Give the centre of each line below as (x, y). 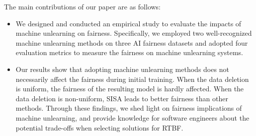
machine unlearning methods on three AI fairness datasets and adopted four (132, 42)
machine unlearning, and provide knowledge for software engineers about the (132, 117)
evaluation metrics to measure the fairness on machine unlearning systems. (129, 52)
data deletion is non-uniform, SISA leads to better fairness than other (122, 98)
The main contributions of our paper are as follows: (83, 6)
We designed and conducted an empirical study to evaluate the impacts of (128, 23)
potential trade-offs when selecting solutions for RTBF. (99, 127)
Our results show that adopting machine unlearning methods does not (122, 69)
